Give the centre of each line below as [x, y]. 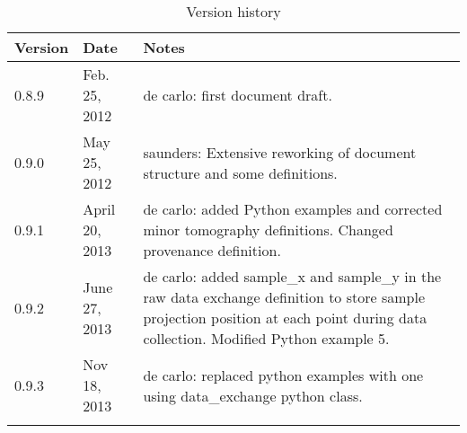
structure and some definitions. [240, 172]
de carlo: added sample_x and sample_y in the [292, 276]
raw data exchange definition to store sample [284, 297]
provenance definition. [212, 250]
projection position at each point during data [285, 318]
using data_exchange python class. [253, 395]
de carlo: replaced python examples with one [283, 375]
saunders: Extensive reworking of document [280, 152]
